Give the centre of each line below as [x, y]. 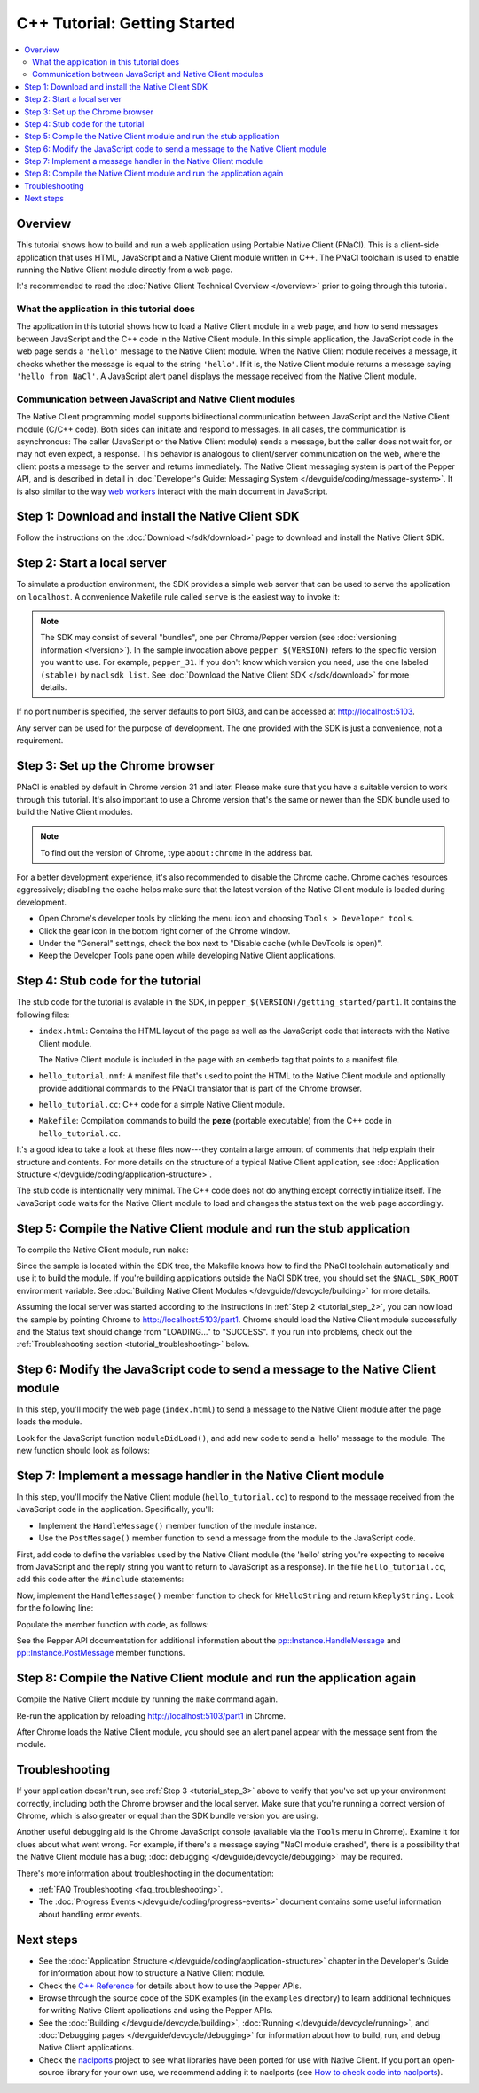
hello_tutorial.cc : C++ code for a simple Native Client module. [162, 1105]
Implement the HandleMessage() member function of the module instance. [178, 1525]
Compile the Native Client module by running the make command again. [147, 1699]
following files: [43, 1015]
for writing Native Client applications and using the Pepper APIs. [156, 2011]
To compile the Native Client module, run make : [102, 1250]
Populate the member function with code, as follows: [113, 1624]
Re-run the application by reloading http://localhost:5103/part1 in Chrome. [151, 1715]
